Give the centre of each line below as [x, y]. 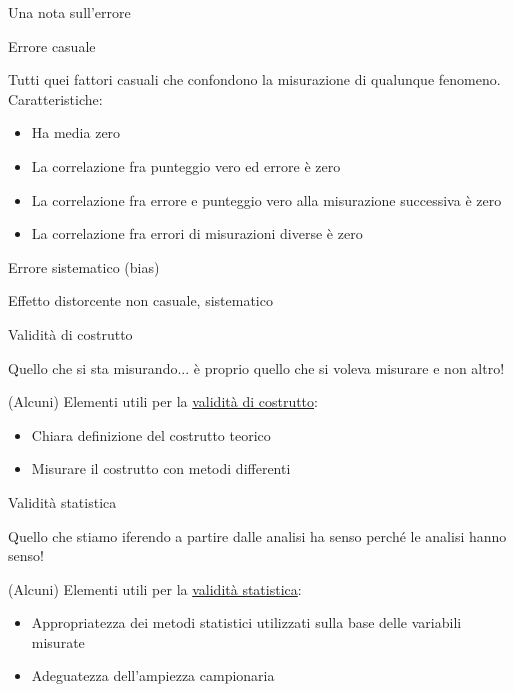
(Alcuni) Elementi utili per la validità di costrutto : [163, 401]
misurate [58, 641]
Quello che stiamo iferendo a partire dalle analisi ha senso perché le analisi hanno [257, 535]
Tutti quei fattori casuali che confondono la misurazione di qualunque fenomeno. [254, 79]
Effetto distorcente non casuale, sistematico [140, 300]
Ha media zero [76, 132]
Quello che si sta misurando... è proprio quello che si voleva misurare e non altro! [256, 367]
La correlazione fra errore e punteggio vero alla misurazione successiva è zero [266, 199]
